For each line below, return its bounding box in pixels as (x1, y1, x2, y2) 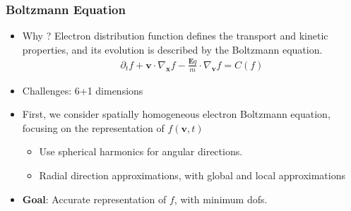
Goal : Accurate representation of (22, 191, 167, 206)
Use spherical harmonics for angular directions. (39, 144, 243, 159)
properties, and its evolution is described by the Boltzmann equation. (22, 42, 323, 56)
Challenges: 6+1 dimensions (22, 83, 143, 97)
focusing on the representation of (22, 120, 165, 135)
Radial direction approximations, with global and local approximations (39, 167, 345, 182)
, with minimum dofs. (174, 191, 268, 206)
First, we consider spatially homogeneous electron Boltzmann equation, (22, 107, 331, 121)
